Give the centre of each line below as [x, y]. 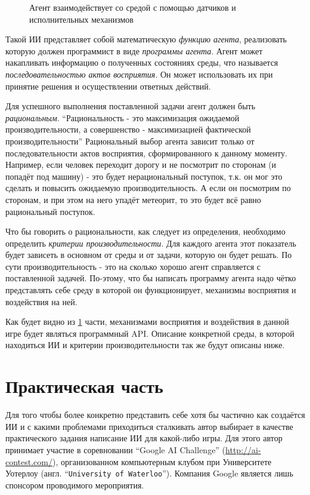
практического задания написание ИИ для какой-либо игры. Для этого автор [144, 438]
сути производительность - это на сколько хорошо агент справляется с [133, 266]
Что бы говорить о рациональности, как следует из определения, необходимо [145, 231]
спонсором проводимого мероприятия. [75, 485]
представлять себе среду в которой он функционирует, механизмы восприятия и [151, 290]
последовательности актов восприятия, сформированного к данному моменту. [146, 153]
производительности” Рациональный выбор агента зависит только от [130, 141]
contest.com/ [29, 461]
